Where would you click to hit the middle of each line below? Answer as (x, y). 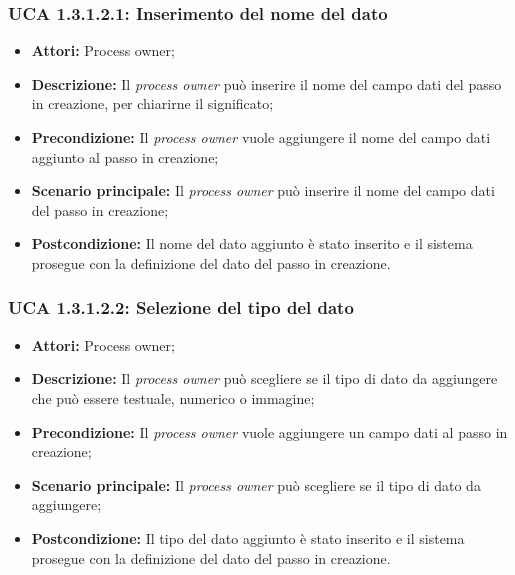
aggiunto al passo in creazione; (125, 156)
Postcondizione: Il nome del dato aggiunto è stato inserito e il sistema (252, 243)
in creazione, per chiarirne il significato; (152, 103)
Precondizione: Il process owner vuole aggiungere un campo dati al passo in (269, 431)
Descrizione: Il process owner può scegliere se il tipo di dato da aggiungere (264, 378)
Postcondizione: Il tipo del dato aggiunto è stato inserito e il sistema (248, 537)
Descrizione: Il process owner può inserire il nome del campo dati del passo (266, 83)
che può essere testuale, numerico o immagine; (173, 397)
